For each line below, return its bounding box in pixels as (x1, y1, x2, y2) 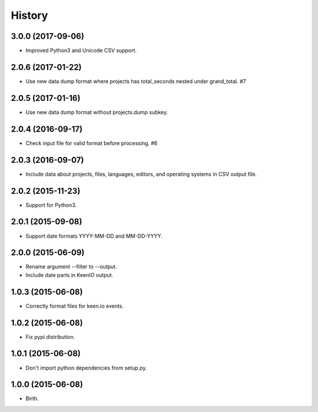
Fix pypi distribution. (25, 333, 75, 340)
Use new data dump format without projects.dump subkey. (25, 108, 168, 116)
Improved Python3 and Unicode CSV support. (25, 47, 137, 54)
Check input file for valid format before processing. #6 (25, 139, 158, 147)
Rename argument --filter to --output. (25, 263, 117, 271)
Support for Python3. (25, 201, 77, 209)
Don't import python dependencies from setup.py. (25, 364, 147, 371)
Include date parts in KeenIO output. (25, 271, 114, 278)
